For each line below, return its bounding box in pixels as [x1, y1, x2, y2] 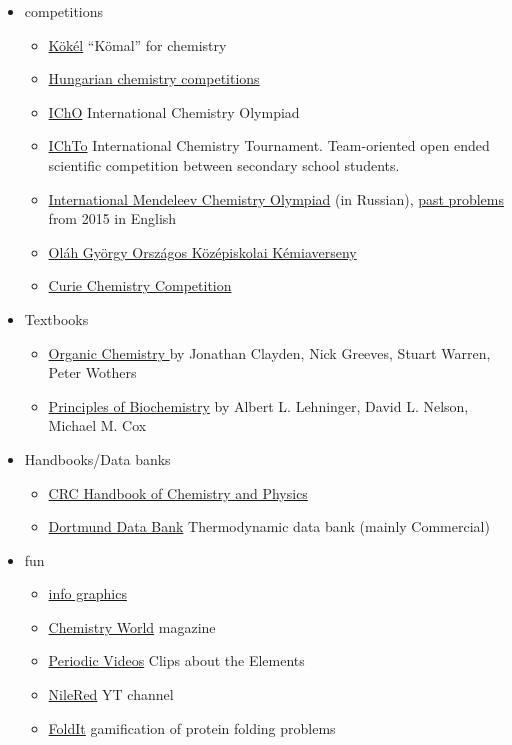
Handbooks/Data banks [24, 448, 171, 469]
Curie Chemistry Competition [48, 275, 232, 296]
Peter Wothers [48, 362, 137, 383]
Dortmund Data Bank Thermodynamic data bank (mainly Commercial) [48, 516, 490, 537]
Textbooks [24, 308, 89, 329]
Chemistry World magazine [48, 616, 216, 637]
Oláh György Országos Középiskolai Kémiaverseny [48, 241, 357, 262]
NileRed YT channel [48, 684, 174, 705]
